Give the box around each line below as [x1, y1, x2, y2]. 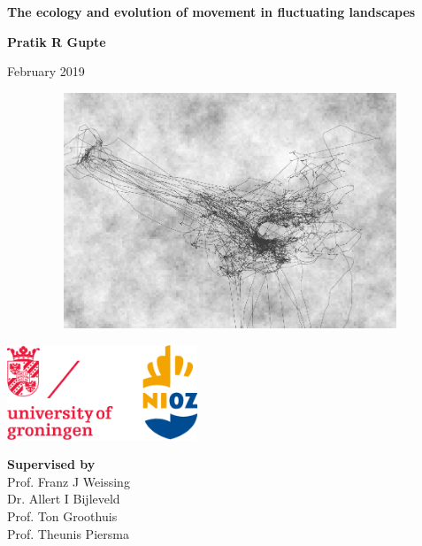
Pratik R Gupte [7, 32, 106, 50]
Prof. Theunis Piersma [7, 524, 129, 542]
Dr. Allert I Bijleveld [7, 489, 120, 508]
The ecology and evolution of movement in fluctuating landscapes [7, 3, 416, 20]
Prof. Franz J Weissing [7, 472, 130, 490]
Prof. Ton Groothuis [7, 507, 118, 526]
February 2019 [7, 62, 85, 81]
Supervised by [7, 455, 96, 473]
